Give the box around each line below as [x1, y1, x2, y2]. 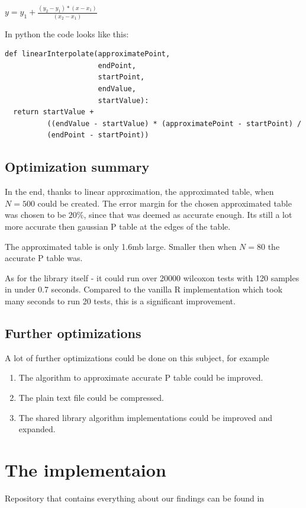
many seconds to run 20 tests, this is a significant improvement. [5, 294, 236, 307]
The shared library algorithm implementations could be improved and [18, 411, 272, 423]
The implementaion [5, 457, 166, 481]
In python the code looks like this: [5, 27, 129, 40]
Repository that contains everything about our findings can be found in [5, 491, 265, 504]
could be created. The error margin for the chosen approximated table [37, 197, 292, 209]
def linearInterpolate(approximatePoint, [5, 50, 170, 59]
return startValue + [13, 108, 94, 117]
